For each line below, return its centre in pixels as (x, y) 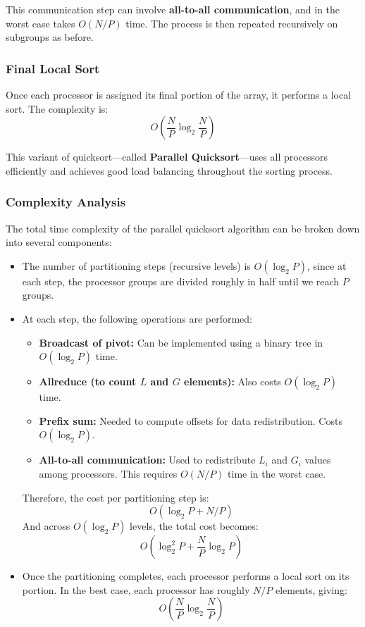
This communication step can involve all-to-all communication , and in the (173, 9)
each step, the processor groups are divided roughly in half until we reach (181, 281)
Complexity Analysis (66, 202)
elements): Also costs (233, 381)
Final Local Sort (53, 68)
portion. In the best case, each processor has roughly (136, 589)
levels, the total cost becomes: (194, 526)
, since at (327, 265)
